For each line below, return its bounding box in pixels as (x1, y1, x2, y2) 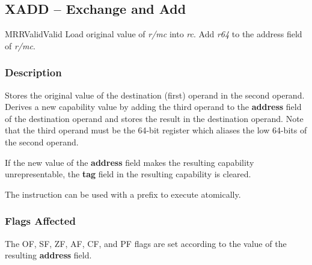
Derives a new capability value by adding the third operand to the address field (5, 100, 302, 113)
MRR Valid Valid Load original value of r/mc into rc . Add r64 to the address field (5, 28, 302, 40)
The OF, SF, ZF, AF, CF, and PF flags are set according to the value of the (5, 237, 287, 249)
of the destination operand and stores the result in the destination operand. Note (5, 112, 304, 124)
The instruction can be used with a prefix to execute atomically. (5, 187, 241, 200)
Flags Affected (5, 213, 76, 228)
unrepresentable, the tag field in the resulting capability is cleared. (5, 168, 251, 180)
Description (5, 65, 62, 80)
